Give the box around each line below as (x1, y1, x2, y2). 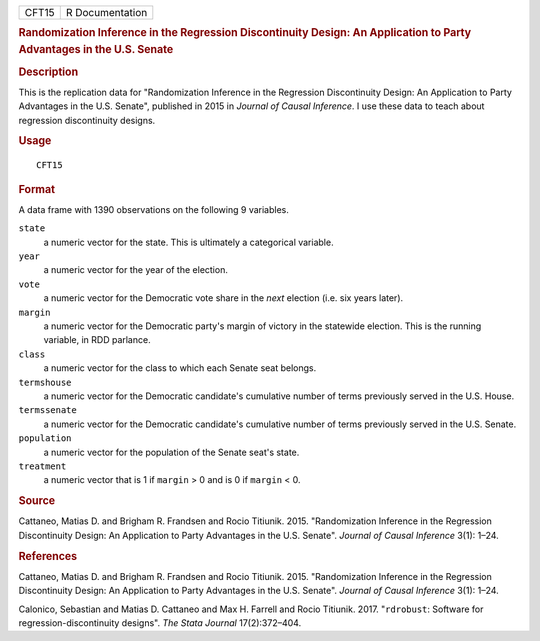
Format (18, 182, 55, 196)
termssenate (18, 405, 77, 416)
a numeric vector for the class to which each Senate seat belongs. (43, 362, 317, 374)
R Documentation (65, 6, 148, 19)
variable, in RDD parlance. (43, 334, 151, 346)
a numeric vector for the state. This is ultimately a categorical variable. (43, 236, 334, 248)
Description (18, 65, 79, 79)
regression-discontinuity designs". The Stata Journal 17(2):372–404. (18, 616, 302, 629)
